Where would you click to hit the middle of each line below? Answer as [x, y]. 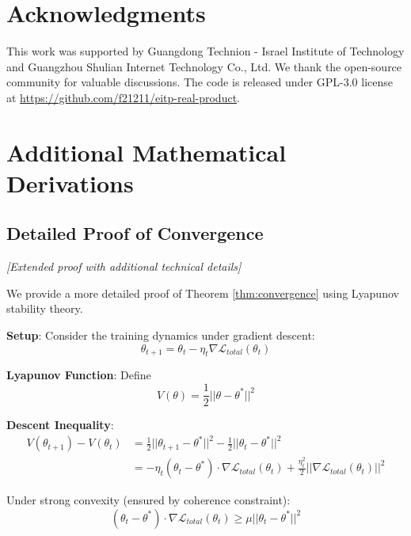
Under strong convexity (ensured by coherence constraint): [148, 500]
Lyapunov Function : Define [79, 375]
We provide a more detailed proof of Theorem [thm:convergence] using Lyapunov [203, 293]
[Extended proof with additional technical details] [124, 266]
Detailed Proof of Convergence [135, 233]
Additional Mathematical [147, 152]
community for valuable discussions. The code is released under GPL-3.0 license [200, 82]
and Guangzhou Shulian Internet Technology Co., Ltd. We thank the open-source [204, 66]
